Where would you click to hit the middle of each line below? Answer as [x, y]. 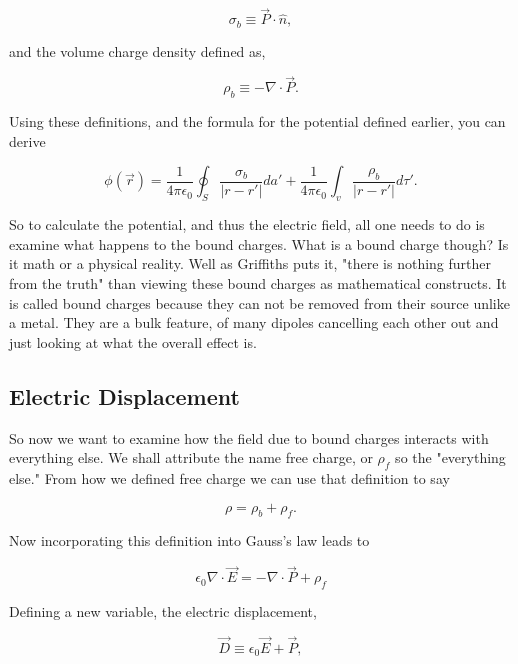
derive [27, 140]
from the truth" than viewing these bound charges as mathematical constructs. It [258, 283]
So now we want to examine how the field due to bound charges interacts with [249, 437]
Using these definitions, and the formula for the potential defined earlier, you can [257, 121]
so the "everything [450, 457]
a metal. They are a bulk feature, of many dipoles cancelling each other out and [254, 322]
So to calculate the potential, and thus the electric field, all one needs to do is [247, 224]
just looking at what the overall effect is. [133, 341]
